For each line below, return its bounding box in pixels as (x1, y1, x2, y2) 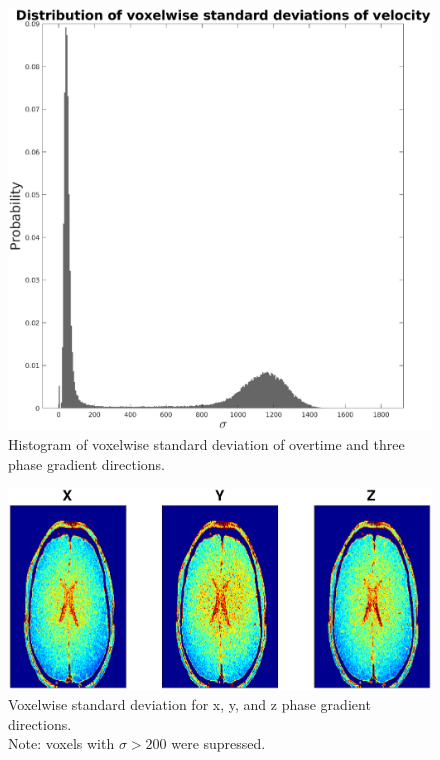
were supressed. (171, 733, 266, 754)
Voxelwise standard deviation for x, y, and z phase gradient (8, 693, 371, 714)
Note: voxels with (8, 733, 115, 754)
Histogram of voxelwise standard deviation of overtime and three (8, 433, 405, 454)
